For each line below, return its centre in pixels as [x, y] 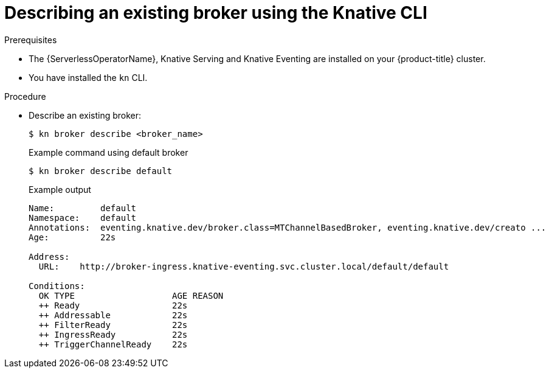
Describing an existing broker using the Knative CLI [216, 13]
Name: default [83, 208]
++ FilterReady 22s [113, 325]
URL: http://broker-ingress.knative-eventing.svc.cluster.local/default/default [244, 266]
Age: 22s [72, 237]
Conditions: [57, 286]
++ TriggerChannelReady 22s [113, 344]
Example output [60, 189]
